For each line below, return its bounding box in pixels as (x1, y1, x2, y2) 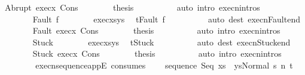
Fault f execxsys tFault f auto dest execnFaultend (32, 12, 300, 25)
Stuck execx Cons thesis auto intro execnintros (32, 47, 282, 60)
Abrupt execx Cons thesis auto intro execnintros (4, 1, 260, 13)
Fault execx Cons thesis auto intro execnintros (32, 24, 280, 37)
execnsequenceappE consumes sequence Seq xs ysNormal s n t (35, 58, 293, 71)
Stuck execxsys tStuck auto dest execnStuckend (32, 35, 291, 48)
